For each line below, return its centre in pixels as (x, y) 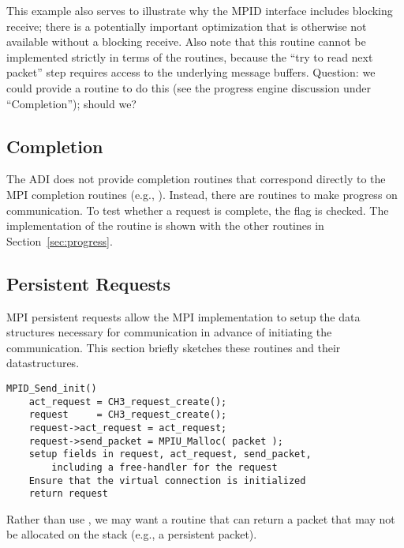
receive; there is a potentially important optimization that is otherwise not (187, 26)
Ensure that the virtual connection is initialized (167, 480)
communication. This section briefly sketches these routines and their (174, 347)
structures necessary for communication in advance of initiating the (169, 332)
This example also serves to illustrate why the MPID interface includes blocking (200, 10)
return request (68, 494)
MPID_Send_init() (52, 388)
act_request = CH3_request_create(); (128, 402)
